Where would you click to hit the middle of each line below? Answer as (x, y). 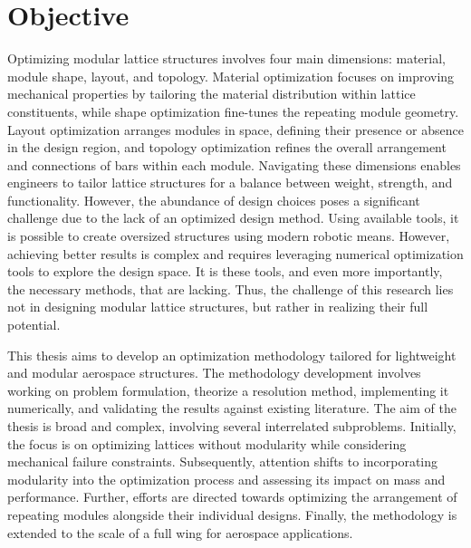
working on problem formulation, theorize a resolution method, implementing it (228, 390)
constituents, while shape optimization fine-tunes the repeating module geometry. (233, 111)
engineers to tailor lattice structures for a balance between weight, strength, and (230, 183)
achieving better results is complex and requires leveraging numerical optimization (235, 253)
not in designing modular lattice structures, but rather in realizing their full (218, 307)
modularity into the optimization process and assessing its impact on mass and (226, 479)
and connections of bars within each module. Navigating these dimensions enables (234, 164)
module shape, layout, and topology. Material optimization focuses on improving (231, 76)
